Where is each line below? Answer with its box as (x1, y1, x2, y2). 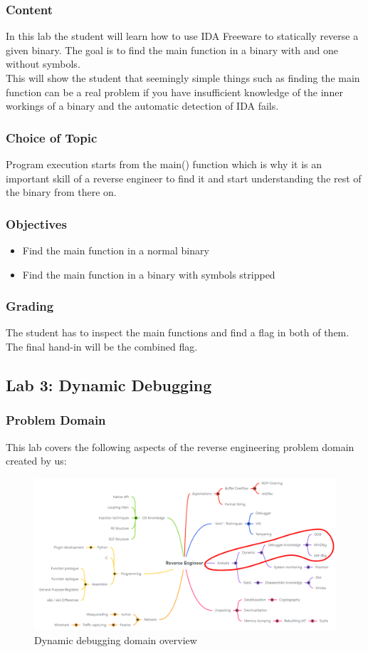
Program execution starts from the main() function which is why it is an (6, 157, 322, 171)
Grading (6, 297, 54, 315)
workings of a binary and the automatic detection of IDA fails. (6, 98, 279, 113)
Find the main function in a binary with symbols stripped (22, 267, 275, 281)
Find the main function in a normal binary (22, 243, 209, 257)
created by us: (6, 453, 67, 468)
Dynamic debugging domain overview (34, 633, 197, 648)
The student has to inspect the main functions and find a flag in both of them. (6, 325, 349, 340)
